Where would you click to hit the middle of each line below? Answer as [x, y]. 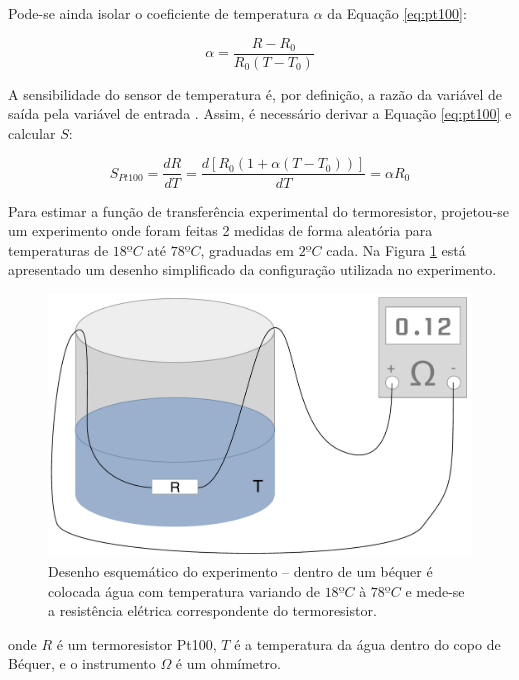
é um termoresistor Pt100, [136, 643]
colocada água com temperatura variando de [184, 590]
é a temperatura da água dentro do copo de [367, 643]
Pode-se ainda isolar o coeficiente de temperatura [159, 13]
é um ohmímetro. [228, 663]
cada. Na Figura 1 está [396, 249]
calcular [32, 132]
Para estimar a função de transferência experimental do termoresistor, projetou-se [259, 210]
